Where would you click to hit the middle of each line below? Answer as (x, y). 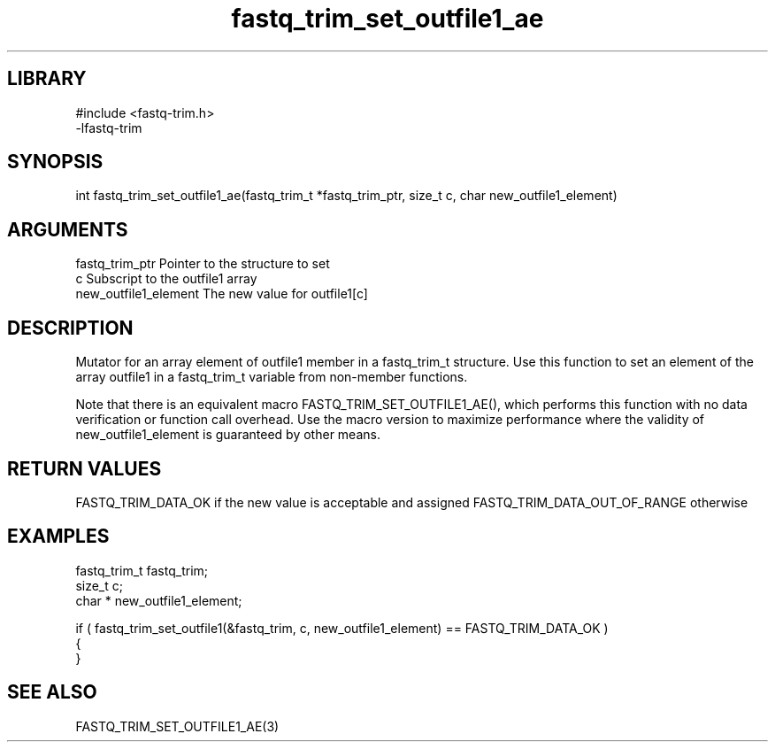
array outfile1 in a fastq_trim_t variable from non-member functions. (272, 377)
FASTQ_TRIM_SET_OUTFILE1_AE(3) (177, 726)
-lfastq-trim (109, 127)
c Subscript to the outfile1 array (166, 279)
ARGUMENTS (68, 229)
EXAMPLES (58, 537)
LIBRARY (47, 79)
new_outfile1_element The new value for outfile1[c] (222, 294)
